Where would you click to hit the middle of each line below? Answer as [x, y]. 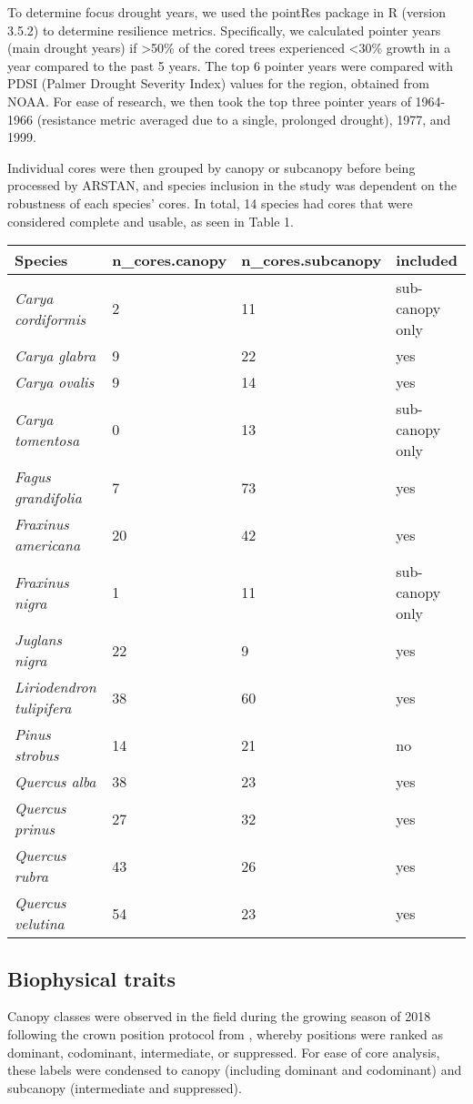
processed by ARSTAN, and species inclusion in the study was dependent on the [232, 185]
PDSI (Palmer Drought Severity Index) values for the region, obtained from [218, 83]
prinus [35, 829]
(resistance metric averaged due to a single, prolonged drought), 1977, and [244, 119]
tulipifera [43, 708]
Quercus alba [55, 782]
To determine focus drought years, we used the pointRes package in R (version [226, 12]
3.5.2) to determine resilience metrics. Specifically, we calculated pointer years [224, 30]
